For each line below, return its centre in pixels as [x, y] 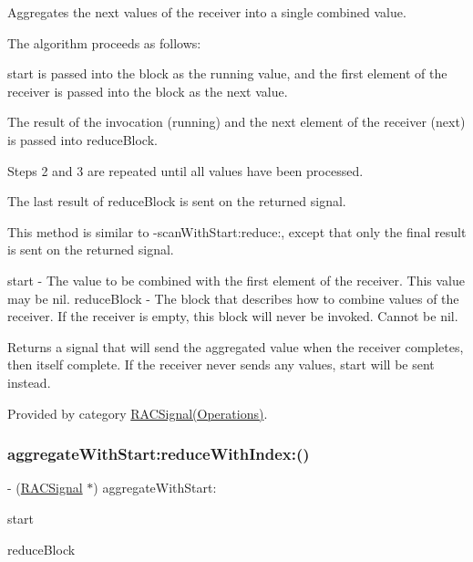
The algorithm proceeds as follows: [104, 42]
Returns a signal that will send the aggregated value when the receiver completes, [236, 346]
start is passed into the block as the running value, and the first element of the [227, 73]
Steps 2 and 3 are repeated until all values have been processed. [185, 170]
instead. [29, 382]
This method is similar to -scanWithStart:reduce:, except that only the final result [237, 231]
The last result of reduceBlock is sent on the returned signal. [177, 201]
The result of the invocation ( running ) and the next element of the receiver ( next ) [236, 122]
